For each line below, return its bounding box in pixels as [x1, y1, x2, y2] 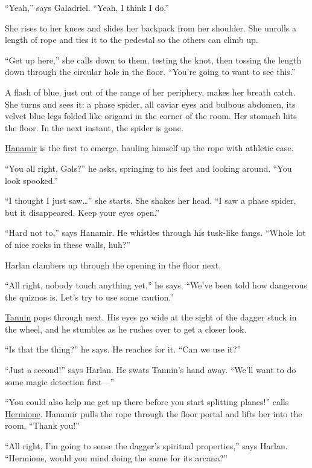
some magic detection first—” [5, 375, 114, 388]
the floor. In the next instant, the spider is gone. [5, 121, 183, 134]
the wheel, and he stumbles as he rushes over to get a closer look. [5, 322, 247, 335]
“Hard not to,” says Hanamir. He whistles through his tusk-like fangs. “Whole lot [5, 226, 306, 239]
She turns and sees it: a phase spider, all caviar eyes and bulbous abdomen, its [5, 97, 296, 110]
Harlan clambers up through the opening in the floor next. [5, 258, 221, 271]
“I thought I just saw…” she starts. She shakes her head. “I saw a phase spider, [5, 194, 296, 207]
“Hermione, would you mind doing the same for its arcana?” [5, 451, 228, 464]
